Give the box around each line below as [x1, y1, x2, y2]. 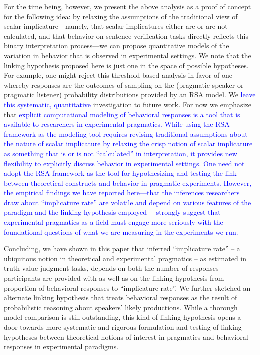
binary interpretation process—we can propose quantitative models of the [4, 40, 229, 51]
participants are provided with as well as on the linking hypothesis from [4, 273, 224, 283]
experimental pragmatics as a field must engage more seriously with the [4, 217, 223, 227]
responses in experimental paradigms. [4, 341, 119, 352]
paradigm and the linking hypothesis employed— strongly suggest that [4, 207, 221, 217]
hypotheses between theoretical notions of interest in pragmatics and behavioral [4, 331, 248, 342]
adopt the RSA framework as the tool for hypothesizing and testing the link [4, 168, 237, 178]
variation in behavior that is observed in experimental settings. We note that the [4, 50, 251, 60]
